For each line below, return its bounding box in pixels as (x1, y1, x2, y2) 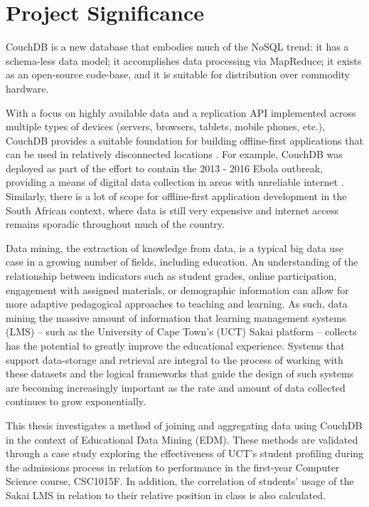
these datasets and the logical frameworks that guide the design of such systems (6, 366, 354, 381)
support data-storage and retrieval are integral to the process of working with (6, 352, 343, 367)
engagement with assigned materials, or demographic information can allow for (6, 282, 349, 297)
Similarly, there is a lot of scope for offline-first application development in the (6, 189, 347, 204)
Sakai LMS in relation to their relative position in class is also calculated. (6, 487, 326, 502)
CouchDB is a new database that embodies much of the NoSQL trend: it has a (6, 39, 349, 54)
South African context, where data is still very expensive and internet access (6, 202, 338, 217)
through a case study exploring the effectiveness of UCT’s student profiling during (6, 446, 364, 461)
